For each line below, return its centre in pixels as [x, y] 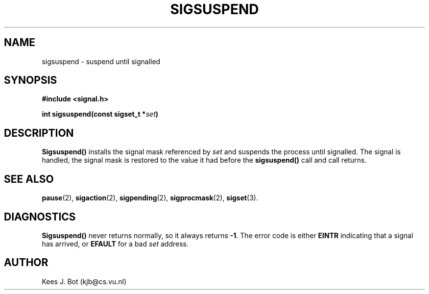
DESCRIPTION [39, 133]
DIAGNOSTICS [40, 217]
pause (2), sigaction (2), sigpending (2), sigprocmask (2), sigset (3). [150, 198]
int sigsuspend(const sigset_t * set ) [100, 114]
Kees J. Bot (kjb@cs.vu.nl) [84, 281]
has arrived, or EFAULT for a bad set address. [115, 244]
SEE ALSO [29, 179]
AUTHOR [26, 263]
